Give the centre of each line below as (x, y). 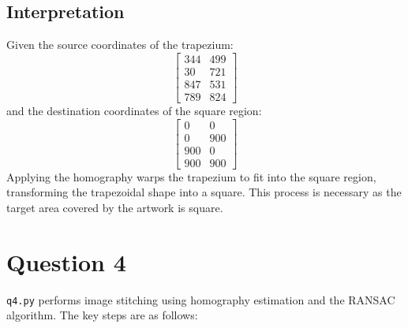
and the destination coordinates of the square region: (134, 110)
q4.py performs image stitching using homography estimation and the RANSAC (201, 299)
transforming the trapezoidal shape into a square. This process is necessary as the (204, 192)
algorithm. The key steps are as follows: (102, 315)
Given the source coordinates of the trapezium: (120, 45)
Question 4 (66, 261)
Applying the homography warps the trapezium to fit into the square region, (191, 176)
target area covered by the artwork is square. (115, 207)
